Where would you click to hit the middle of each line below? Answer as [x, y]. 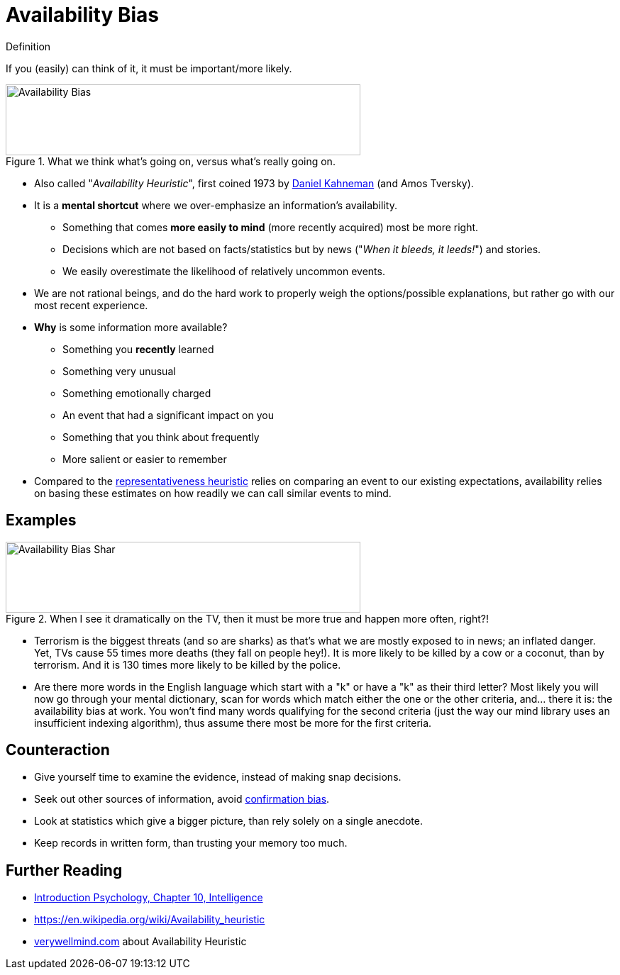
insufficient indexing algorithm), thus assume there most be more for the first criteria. [233, 723]
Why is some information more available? [131, 327]
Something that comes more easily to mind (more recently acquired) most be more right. [271, 227]
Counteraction [58, 750]
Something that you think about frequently [161, 437]
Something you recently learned [138, 349]
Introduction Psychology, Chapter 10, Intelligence [149, 898]
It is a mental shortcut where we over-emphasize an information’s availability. [216, 205]
